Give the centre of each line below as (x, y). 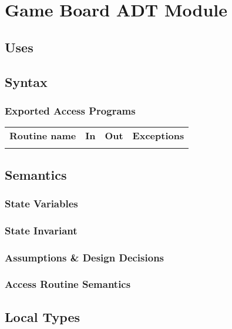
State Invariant (41, 230)
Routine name (43, 136)
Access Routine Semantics (68, 284)
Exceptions (158, 136)
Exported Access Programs (70, 110)
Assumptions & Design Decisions (85, 257)
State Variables (41, 203)
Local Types (43, 316)
